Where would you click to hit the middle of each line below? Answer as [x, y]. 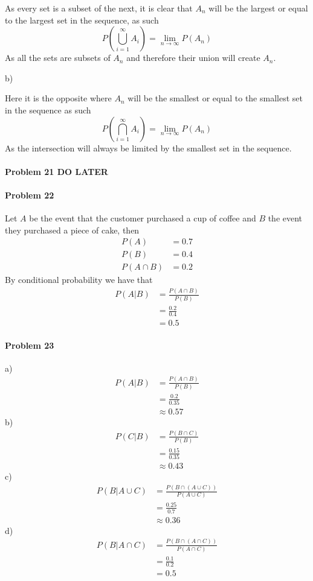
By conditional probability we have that [79, 280]
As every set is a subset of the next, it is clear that [99, 8]
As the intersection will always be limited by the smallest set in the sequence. [148, 148]
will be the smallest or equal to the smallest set [215, 98]
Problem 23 [30, 345]
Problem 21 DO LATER [56, 171]
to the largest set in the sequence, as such [82, 20]
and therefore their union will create [193, 58]
